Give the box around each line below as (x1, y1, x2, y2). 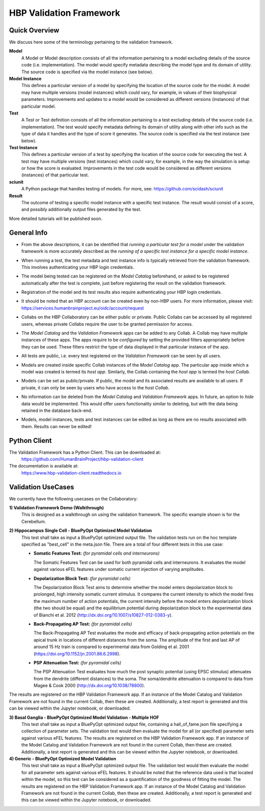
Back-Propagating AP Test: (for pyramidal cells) (33, 621, 132, 627)
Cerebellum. (21, 518, 46, 524)
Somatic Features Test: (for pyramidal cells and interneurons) (33, 550, 160, 556)
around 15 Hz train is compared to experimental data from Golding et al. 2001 (33, 644, 189, 650)
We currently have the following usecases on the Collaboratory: (9, 496, 138, 501)
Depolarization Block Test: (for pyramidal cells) (33, 575, 131, 581)
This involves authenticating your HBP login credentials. (21, 264, 134, 270)
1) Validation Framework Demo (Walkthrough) (9, 505, 104, 511)
